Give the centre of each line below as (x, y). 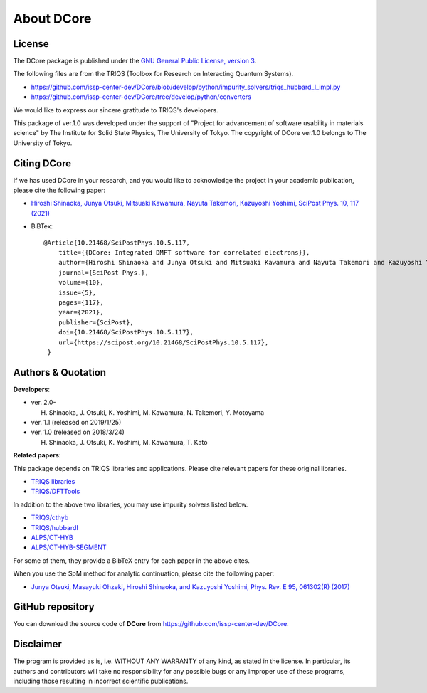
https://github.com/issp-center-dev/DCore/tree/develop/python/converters (141, 97)
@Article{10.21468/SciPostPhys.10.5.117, (117, 243)
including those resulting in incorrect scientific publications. (101, 681)
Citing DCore (42, 163)
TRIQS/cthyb (50, 518)
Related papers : (37, 455)
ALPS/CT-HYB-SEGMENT (69, 547)
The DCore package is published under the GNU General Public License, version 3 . (135, 61)
